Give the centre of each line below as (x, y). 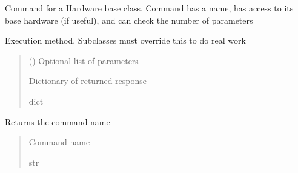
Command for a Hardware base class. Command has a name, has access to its (149, 8)
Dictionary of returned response (88, 81)
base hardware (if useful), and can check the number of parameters (129, 20)
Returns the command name (58, 121)
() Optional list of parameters (84, 60)
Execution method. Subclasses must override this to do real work (125, 40)
